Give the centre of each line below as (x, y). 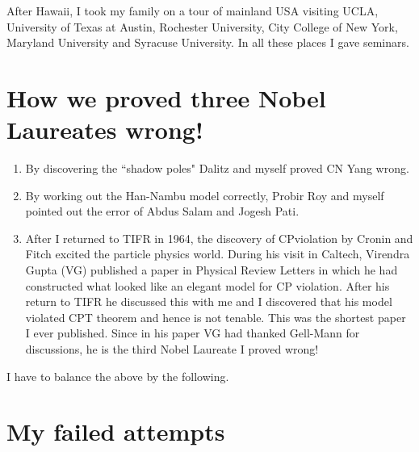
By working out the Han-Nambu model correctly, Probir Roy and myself (205, 195)
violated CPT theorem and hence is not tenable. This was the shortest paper (216, 317)
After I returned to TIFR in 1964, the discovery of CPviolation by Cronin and (219, 238)
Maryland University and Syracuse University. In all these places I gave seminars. (208, 42)
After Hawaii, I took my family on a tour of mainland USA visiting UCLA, (193, 10)
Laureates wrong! (105, 130)
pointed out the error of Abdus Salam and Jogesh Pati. (162, 211)
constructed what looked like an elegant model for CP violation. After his (207, 285)
